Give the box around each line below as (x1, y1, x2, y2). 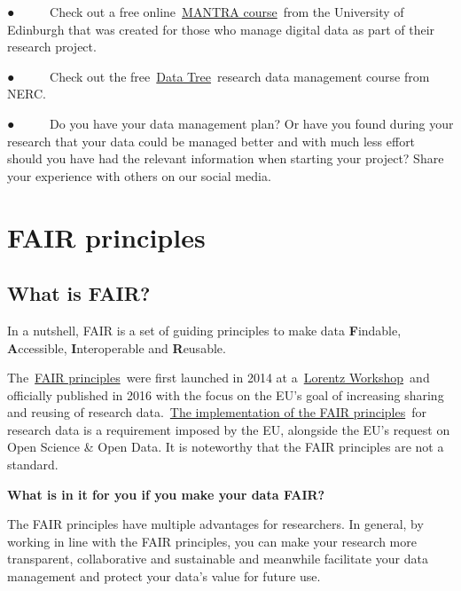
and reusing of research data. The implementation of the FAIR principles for (7, 403, 426, 422)
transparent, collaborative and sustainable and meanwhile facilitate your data (7, 549, 428, 568)
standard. (7, 455, 59, 474)
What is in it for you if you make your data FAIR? (7, 485, 325, 503)
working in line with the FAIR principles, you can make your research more (7, 532, 417, 550)
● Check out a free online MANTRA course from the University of (7, 3, 404, 20)
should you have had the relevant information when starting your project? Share (7, 149, 444, 168)
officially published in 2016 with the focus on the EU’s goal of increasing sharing (7, 385, 444, 404)
